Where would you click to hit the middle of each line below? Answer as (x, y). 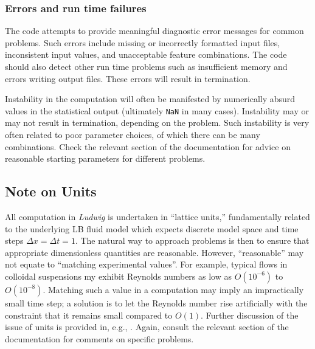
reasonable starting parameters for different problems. (105, 158)
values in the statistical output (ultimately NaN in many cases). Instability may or (157, 110)
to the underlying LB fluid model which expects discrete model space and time (152, 228)
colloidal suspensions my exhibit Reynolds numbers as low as (119, 276)
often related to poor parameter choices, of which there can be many (133, 135)
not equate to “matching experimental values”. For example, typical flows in (146, 264)
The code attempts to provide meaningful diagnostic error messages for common (154, 31)
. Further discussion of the (250, 315)
